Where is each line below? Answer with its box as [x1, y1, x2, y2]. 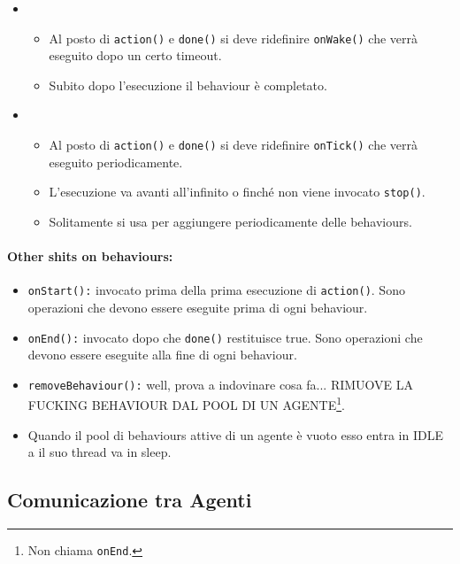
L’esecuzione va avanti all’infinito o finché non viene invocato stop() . [49, 182, 425, 201]
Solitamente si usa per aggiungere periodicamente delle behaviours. [49, 212, 412, 230]
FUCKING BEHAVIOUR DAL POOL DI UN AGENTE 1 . [27, 393, 345, 414]
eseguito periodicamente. [49, 152, 183, 171]
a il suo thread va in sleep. [27, 443, 172, 461]
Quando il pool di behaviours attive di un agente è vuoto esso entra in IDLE [27, 425, 443, 444]
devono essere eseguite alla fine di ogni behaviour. [27, 345, 297, 364]
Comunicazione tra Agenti [7, 486, 252, 514]
